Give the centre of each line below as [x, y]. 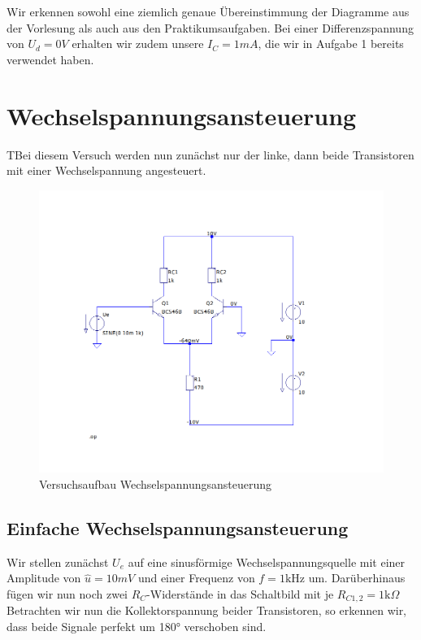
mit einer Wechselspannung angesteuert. [106, 170]
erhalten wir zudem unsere [138, 44]
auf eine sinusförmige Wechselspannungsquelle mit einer [267, 562]
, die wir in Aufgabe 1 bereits [331, 44]
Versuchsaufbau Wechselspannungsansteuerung [156, 483]
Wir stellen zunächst [58, 562]
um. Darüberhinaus [357, 578]
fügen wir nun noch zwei [67, 593]
